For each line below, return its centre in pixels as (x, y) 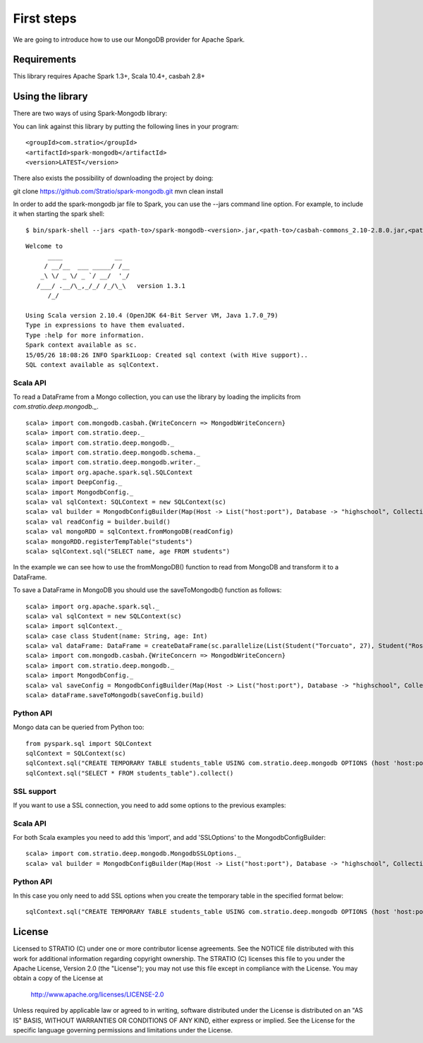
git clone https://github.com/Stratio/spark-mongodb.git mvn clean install (118, 191)
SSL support (35, 791)
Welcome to (44, 246)
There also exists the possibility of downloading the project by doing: (114, 178)
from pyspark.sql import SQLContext (89, 743)
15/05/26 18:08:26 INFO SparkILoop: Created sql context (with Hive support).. (167, 355)
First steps (45, 18)
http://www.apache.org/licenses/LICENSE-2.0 (97, 994)
